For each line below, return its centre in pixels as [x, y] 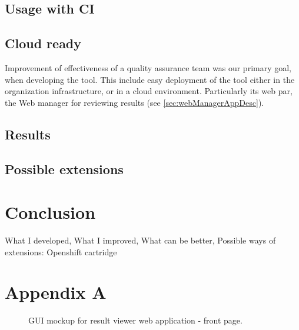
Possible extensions [64, 169]
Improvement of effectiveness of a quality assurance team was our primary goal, [148, 67]
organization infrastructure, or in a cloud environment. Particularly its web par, [149, 91]
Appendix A [56, 292]
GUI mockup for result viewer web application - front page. [135, 320]
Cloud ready [43, 43]
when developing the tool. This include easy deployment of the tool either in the [150, 79]
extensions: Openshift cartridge [61, 251]
